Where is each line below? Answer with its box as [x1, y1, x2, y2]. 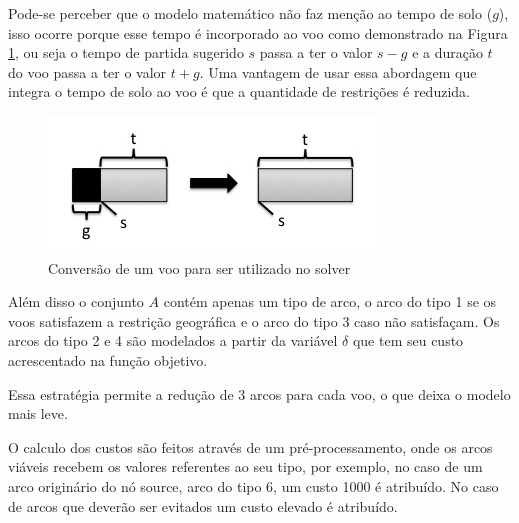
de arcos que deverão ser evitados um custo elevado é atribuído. [8, 495, 398, 516]
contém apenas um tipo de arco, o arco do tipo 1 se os [163, 291, 497, 312]
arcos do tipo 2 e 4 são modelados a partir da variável [8, 330, 338, 351]
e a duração [412, 42, 483, 63]
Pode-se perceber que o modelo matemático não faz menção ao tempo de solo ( [8, 3, 493, 23]
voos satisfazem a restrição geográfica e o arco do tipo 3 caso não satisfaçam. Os [8, 310, 500, 331]
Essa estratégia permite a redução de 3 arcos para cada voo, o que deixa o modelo [8, 383, 511, 404]
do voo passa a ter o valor [8, 61, 167, 82]
